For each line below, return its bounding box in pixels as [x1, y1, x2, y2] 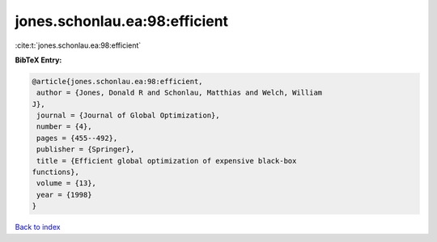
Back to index [15, 223, 61, 232]
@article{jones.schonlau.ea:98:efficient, [32, 77, 203, 86]
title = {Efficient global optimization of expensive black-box [36, 156, 297, 165]
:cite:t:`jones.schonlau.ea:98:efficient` [15, 40, 142, 50]
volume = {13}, [36, 179, 97, 188]
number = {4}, [36, 122, 92, 131]
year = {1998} [36, 190, 92, 199]
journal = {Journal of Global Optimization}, [36, 111, 220, 121]
